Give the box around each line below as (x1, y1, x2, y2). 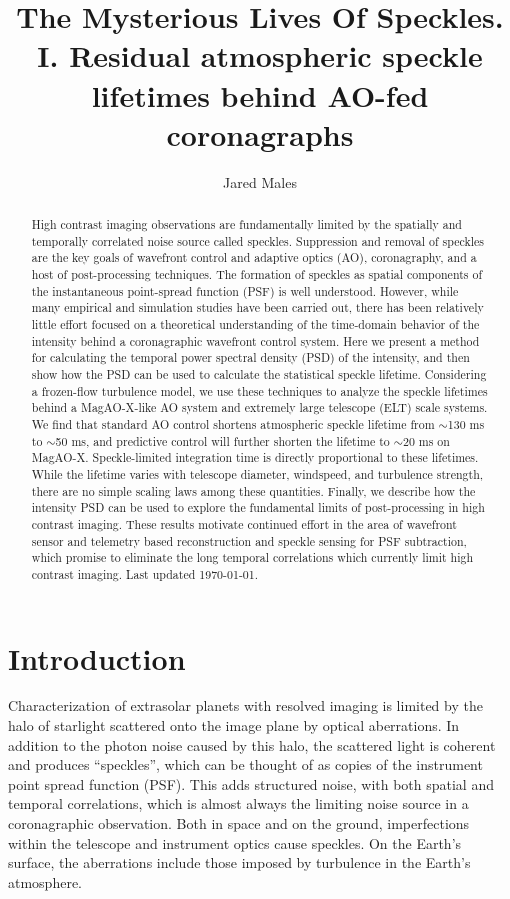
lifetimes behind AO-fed (91, 74, 429, 115)
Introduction (8, 637, 186, 678)
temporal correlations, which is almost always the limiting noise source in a (8, 793, 469, 814)
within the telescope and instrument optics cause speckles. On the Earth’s (8, 832, 462, 853)
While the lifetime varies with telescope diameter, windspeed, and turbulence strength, (31, 465, 484, 482)
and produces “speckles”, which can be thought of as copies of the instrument (8, 754, 483, 775)
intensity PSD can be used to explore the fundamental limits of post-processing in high (31, 499, 485, 516)
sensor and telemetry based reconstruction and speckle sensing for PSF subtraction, (31, 532, 467, 549)
